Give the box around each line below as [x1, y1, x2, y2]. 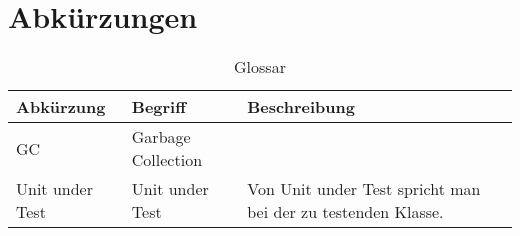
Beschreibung [247, 95, 355, 119]
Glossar [234, 55, 286, 79]
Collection [131, 148, 203, 172]
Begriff [131, 95, 186, 119]
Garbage [131, 125, 191, 149]
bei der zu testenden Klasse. [247, 200, 444, 224]
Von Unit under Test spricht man [247, 177, 481, 201]
